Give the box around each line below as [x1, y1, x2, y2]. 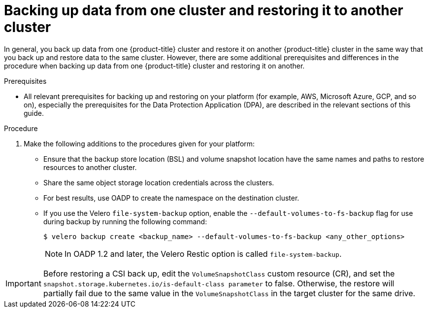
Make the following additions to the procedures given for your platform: [24, 139, 255, 148]
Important [5, 278, 41, 288]
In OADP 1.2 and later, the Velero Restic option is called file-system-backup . [65, 248, 342, 259]
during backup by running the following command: [43, 217, 207, 226]
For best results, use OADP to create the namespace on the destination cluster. [43, 193, 299, 202]
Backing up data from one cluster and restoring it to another [4, 2, 403, 19]
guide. [24, 108, 44, 117]
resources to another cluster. [43, 163, 137, 172]
